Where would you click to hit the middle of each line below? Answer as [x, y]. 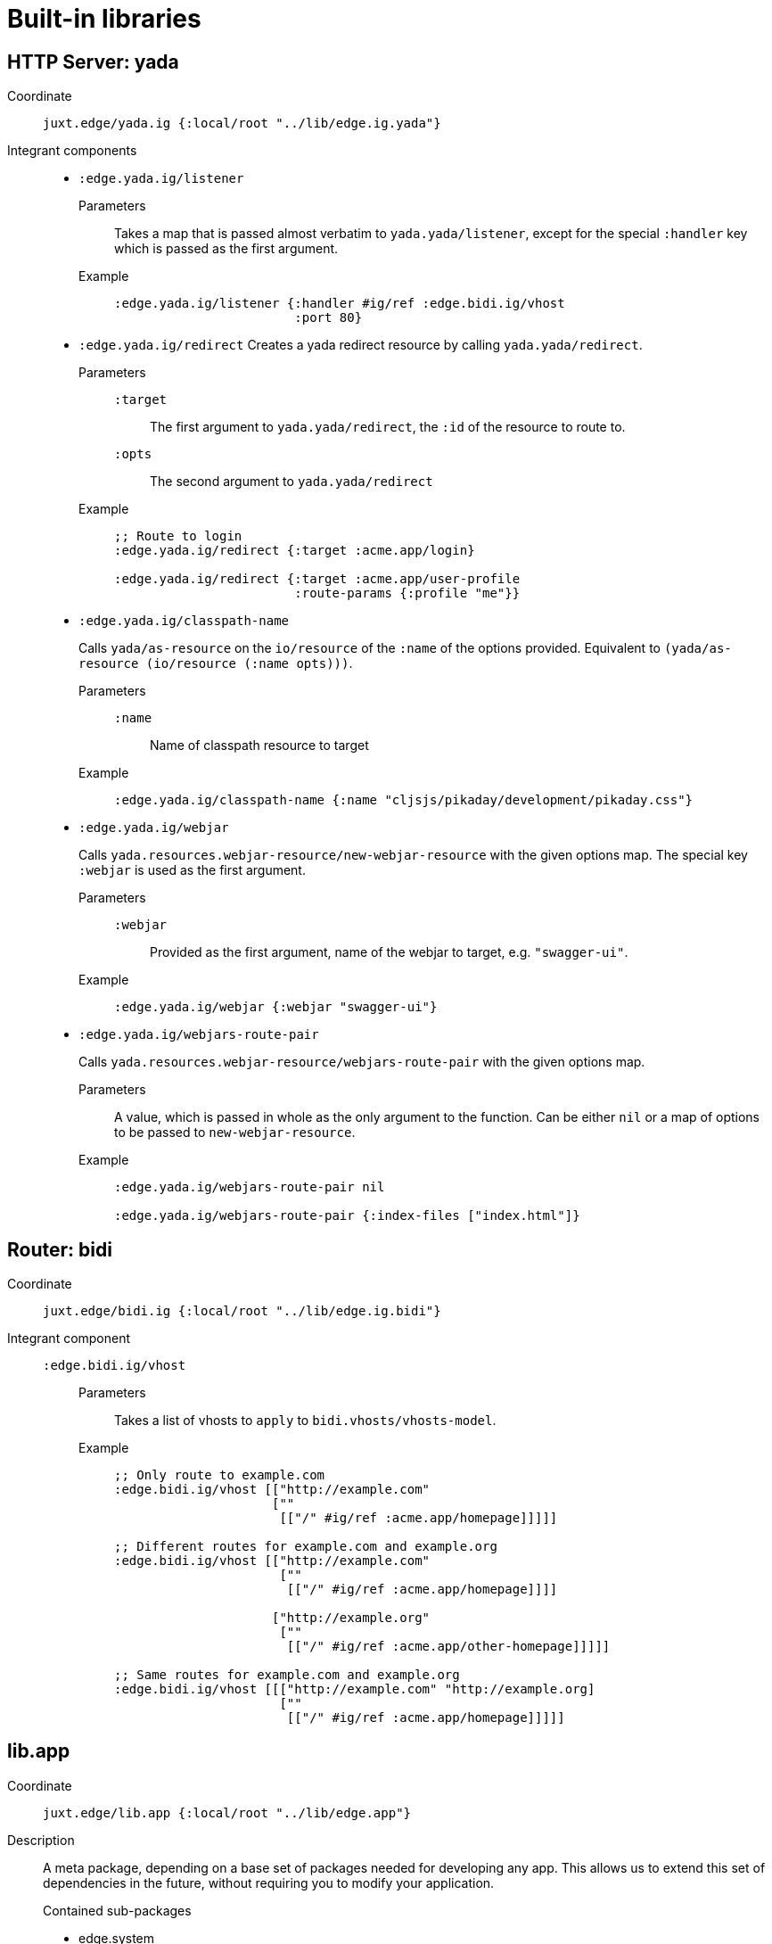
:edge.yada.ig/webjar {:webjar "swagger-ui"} [276, 1007]
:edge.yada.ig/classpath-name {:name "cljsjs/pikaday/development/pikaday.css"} [404, 800]
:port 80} [329, 318]
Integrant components [72, 151]
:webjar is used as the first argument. [192, 870]
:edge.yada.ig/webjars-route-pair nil [250, 1187]
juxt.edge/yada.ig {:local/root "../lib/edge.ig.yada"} [242, 124]
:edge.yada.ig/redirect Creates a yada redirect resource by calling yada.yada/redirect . [361, 345]
